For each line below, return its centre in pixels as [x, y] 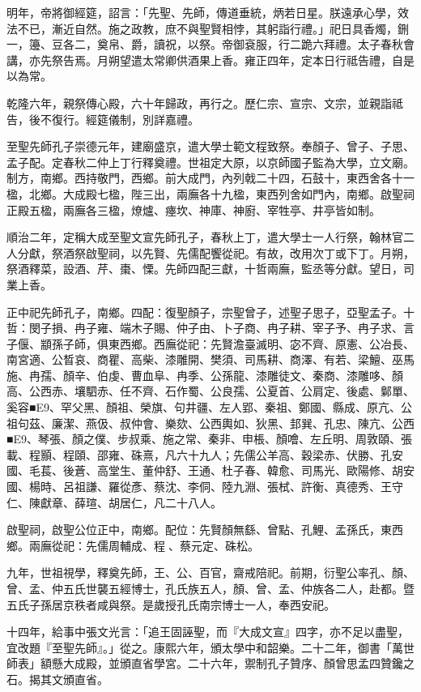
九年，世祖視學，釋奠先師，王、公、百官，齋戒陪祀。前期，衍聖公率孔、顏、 [210, 572]
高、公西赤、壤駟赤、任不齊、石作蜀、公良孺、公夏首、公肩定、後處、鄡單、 [210, 391]
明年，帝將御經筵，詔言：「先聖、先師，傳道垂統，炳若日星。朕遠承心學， [202, 12]
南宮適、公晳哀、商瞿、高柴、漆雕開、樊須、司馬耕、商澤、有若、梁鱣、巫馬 [210, 359]
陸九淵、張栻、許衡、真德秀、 [301, 487]
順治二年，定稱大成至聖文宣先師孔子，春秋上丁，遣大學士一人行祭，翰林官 [205, 237]
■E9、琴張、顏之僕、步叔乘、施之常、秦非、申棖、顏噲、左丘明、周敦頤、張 [209, 439]
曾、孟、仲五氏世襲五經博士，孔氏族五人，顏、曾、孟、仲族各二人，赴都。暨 [210, 588]
